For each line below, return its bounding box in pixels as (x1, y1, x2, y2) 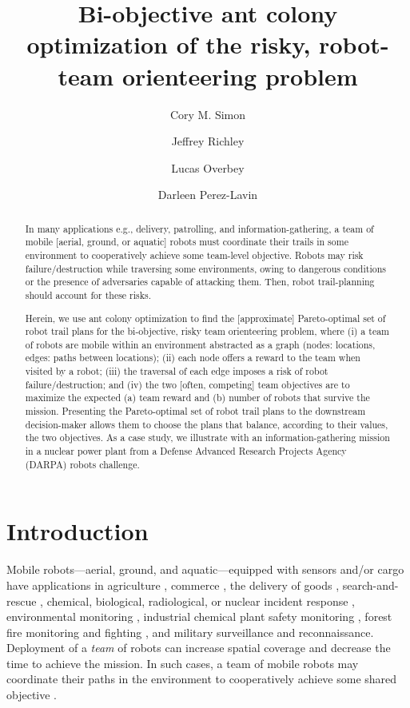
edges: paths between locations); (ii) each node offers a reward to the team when (25, 351, 360, 364)
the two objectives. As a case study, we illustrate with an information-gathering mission (25, 431, 390, 444)
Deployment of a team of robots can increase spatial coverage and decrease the (6, 639, 391, 656)
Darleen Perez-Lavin (157, 186, 258, 203)
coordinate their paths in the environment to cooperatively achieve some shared (6, 670, 397, 687)
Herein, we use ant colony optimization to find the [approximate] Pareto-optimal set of (25, 311, 386, 324)
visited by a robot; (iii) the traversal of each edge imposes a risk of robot (25, 364, 328, 378)
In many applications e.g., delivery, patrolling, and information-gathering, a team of (25, 221, 374, 235)
